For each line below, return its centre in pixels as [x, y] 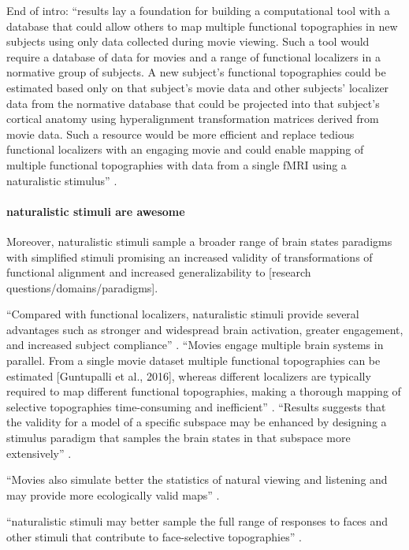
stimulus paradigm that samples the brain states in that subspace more [178, 438]
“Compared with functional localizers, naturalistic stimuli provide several [183, 314]
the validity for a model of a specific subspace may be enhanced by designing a [197, 422]
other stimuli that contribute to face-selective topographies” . [154, 537]
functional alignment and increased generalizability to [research [159, 272]
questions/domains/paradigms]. [82, 287]
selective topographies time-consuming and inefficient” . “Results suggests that [196, 406]
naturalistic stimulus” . [62, 180]
